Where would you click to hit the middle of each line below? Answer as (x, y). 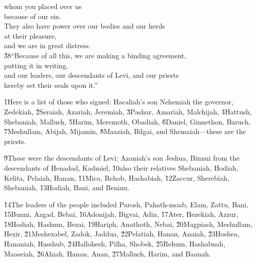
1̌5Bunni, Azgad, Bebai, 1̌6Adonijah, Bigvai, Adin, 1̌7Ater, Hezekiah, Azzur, (121, 214)
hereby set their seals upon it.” (51, 85)
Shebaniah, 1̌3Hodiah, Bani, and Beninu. (67, 187)
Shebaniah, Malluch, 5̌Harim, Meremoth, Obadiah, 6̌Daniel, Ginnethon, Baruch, (127, 121)
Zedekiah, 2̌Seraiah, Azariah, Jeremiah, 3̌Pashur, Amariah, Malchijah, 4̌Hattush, (128, 111)
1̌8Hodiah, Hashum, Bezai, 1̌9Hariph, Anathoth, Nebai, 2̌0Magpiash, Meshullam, (128, 224)
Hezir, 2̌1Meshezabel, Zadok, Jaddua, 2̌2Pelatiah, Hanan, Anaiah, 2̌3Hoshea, (122, 234)
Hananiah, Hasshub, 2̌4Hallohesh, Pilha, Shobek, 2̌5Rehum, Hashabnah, (115, 244)
